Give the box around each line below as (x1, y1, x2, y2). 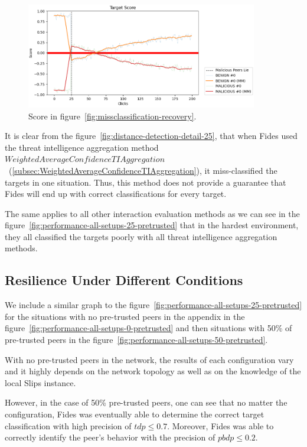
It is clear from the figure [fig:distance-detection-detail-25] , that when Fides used (5, 129, 298, 142)
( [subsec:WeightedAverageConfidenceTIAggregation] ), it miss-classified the (8, 164, 277, 176)
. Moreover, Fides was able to (167, 419, 274, 432)
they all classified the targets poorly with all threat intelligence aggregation (5, 230, 277, 242)
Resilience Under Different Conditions (5, 271, 243, 289)
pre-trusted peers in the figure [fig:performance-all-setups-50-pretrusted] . (5, 333, 268, 346)
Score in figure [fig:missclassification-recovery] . (28, 109, 197, 122)
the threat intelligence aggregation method (5, 141, 159, 153)
